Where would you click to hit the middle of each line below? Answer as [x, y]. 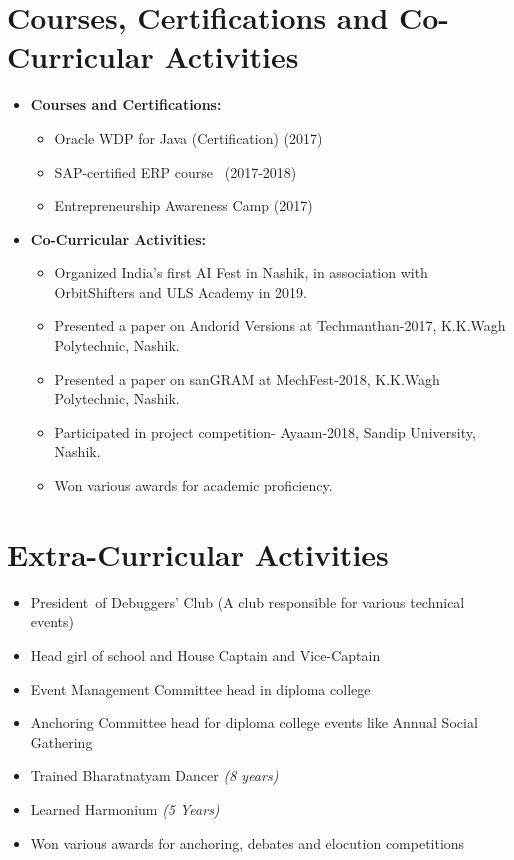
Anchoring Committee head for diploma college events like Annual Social [254, 722]
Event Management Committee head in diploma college [200, 688]
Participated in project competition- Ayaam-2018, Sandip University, [265, 431]
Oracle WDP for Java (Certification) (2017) [188, 137]
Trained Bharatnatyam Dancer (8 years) [154, 775]
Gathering [61, 741]
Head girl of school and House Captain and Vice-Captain [205, 654]
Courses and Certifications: [126, 104]
